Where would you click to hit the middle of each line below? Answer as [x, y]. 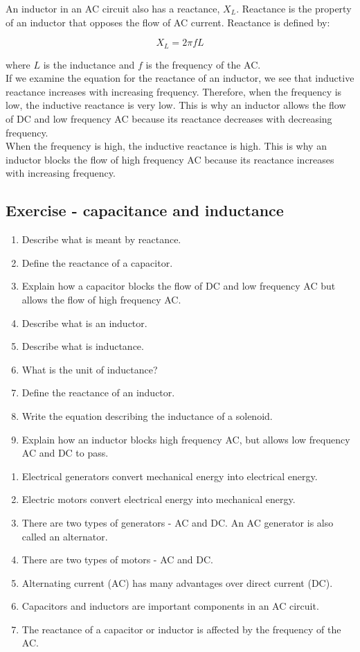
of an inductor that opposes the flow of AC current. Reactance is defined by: [168, 22]
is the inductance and [89, 64]
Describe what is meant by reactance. [101, 239]
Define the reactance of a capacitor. [97, 262]
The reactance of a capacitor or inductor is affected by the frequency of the [181, 629]
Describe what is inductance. [83, 346]
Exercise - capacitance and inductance [145, 210]
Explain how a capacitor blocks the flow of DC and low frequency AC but [179, 286]
